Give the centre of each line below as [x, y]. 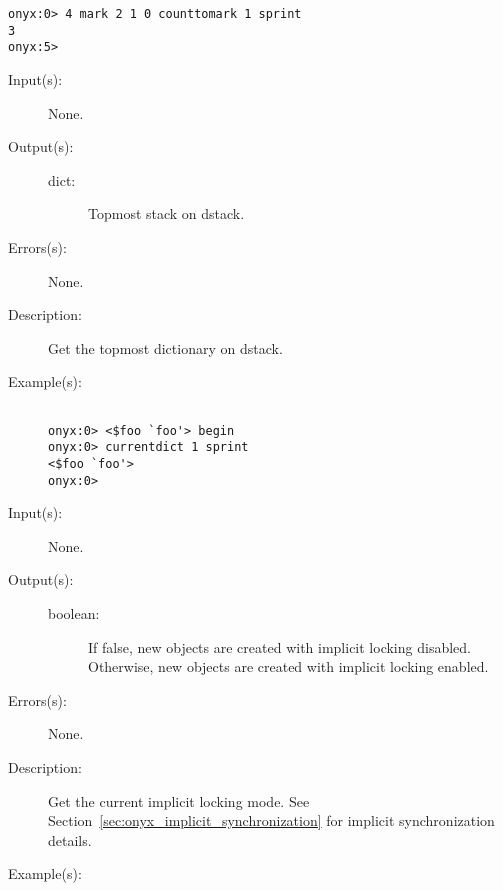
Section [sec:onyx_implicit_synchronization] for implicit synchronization [271, 820]
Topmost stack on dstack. [166, 213]
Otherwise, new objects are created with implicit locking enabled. [288, 666]
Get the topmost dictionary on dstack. [165, 347]
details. [70, 839]
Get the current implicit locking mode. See [179, 800]
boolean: [74, 612]
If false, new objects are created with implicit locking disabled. [279, 646]
